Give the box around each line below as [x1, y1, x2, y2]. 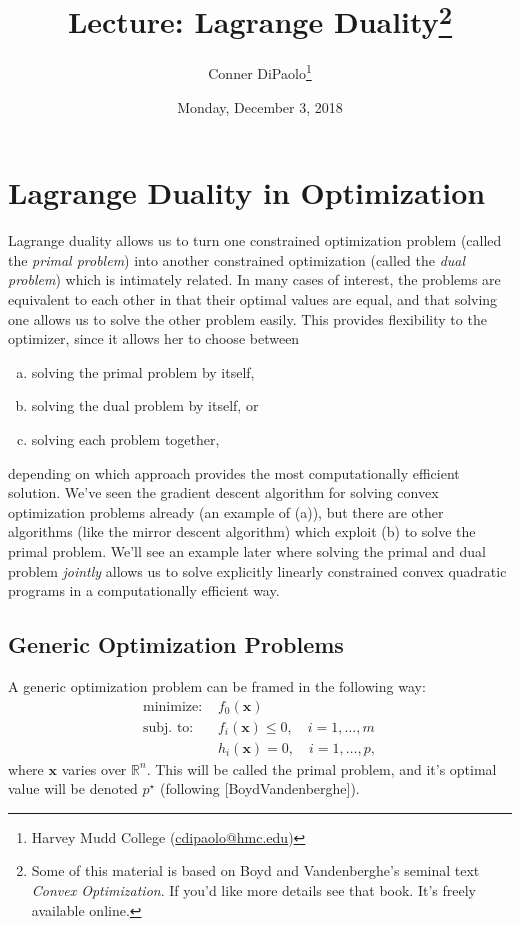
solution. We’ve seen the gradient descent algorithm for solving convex [8, 482, 439, 503]
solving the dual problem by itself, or [31, 395, 259, 416]
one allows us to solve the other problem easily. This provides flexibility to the [8, 308, 487, 329]
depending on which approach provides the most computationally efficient [8, 462, 460, 483]
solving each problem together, [31, 428, 220, 449]
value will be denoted [8, 778, 138, 799]
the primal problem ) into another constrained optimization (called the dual [8, 249, 466, 270]
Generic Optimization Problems [8, 629, 344, 660]
